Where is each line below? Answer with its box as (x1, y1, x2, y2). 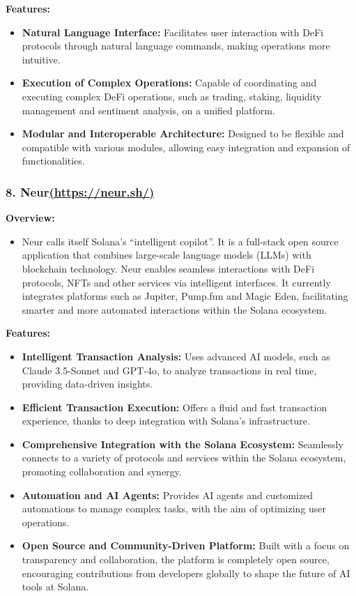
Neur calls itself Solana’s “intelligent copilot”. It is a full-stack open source (22, 234, 339, 248)
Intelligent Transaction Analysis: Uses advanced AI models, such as (22, 349, 330, 363)
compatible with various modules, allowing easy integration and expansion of (22, 139, 350, 154)
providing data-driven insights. (22, 376, 153, 391)
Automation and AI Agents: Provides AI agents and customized (22, 487, 314, 502)
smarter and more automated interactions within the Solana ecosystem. (22, 302, 327, 316)
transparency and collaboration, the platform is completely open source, (22, 552, 330, 567)
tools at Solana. (22, 579, 89, 594)
